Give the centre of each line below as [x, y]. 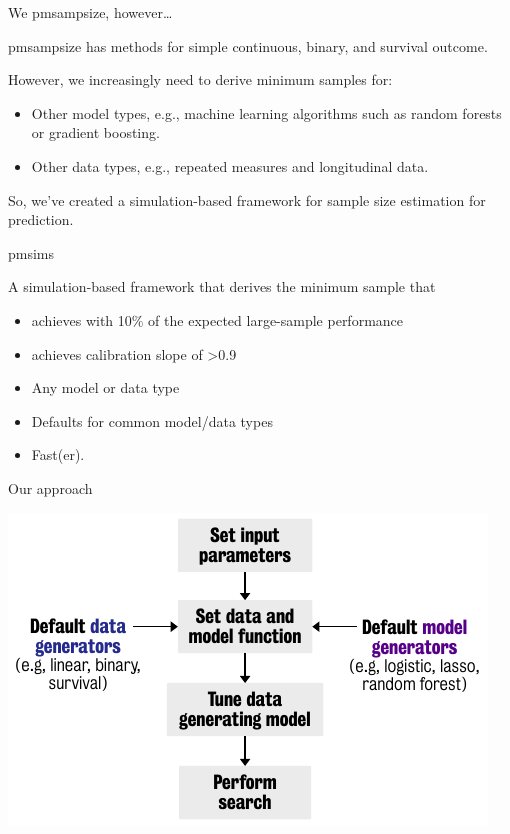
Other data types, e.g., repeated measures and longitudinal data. [230, 165]
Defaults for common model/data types [152, 420]
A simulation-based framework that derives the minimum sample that [222, 286]
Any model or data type [105, 387]
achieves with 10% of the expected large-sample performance [217, 319]
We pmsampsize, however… [90, 12]
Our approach [50, 487]
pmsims [31, 252]
